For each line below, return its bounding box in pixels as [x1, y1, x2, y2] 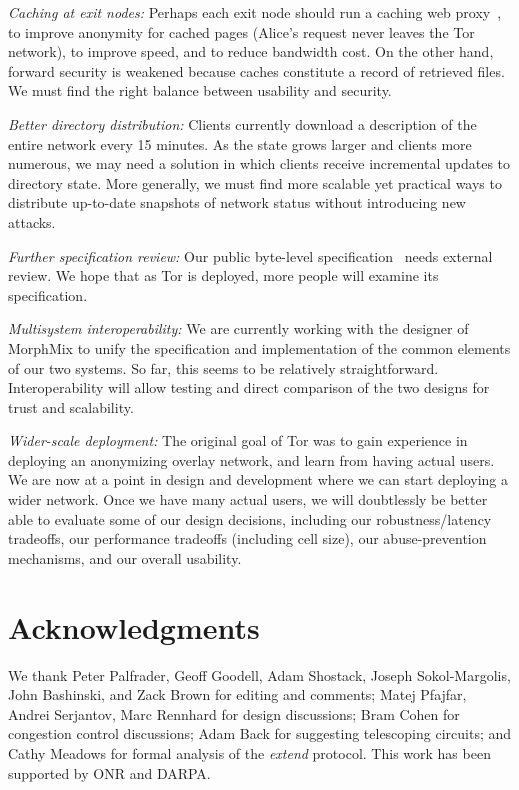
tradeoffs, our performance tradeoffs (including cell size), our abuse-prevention [8, 528, 487, 549]
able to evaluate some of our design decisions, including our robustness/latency [8, 508, 492, 529]
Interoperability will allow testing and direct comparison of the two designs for [8, 377, 490, 398]
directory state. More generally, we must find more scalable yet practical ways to [8, 172, 502, 193]
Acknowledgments [8, 606, 260, 647]
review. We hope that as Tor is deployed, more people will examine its [8, 265, 439, 286]
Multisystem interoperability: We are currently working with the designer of [8, 318, 469, 339]
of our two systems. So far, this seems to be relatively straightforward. [8, 357, 439, 378]
